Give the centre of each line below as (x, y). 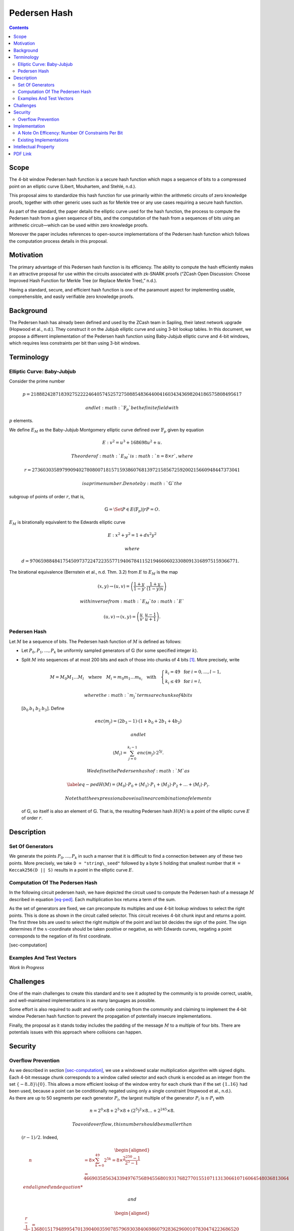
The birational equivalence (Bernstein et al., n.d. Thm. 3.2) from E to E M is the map (93, 573)
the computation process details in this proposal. (59, 241)
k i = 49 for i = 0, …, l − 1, (193, 672)
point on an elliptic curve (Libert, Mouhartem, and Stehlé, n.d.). (73, 186)
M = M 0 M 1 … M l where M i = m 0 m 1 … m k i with (103, 678)
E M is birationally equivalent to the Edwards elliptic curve (67, 523)
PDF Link (23, 154)
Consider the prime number (37, 381)
